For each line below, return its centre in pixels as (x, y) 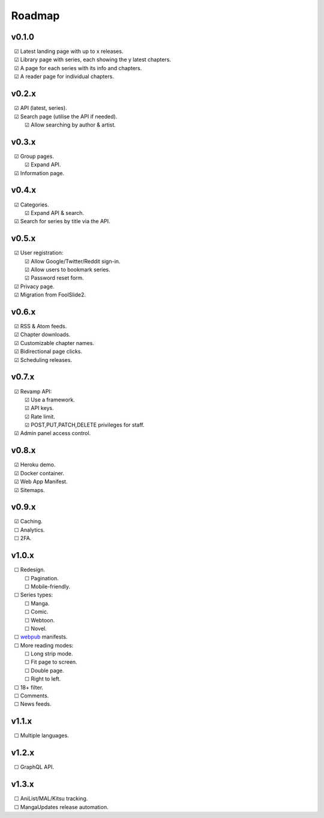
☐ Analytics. (29, 530)
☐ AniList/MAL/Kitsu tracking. (51, 799)
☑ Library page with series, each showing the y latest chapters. (92, 59)
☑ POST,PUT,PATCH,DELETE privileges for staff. (84, 425)
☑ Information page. (39, 173)
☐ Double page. (44, 670)
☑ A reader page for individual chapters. (64, 77)
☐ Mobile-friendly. (47, 586)
